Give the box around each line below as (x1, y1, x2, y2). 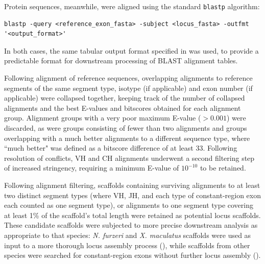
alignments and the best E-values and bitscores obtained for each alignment (4, 102, 241, 113)
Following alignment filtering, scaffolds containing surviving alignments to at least (4, 179, 260, 190)
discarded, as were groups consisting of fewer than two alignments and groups (4, 123, 247, 133)
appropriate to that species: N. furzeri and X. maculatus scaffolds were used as (4, 229, 251, 240)
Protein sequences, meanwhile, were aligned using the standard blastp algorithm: (4, 1, 260, 11)
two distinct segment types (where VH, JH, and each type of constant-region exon (4, 189, 261, 200)
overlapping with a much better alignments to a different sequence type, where (4, 132, 250, 143)
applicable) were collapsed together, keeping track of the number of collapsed (4, 92, 245, 103)
